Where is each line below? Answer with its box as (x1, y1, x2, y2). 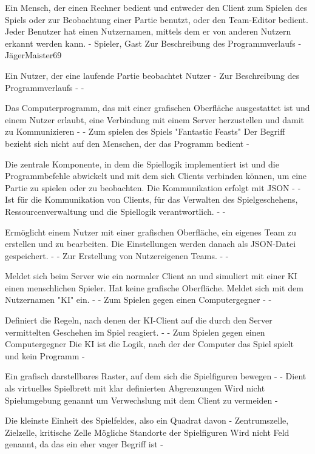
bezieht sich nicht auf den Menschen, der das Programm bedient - (5, 137, 249, 149)
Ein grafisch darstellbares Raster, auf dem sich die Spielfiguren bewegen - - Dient (5, 370, 307, 382)
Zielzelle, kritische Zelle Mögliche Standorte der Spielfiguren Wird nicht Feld (5, 425, 290, 438)
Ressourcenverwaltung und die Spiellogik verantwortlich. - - (5, 205, 226, 217)
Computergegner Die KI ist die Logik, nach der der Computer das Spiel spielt (5, 337, 294, 350)
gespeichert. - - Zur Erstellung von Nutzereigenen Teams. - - (5, 249, 229, 262)
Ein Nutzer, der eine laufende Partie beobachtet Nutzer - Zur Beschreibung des (5, 69, 300, 81)
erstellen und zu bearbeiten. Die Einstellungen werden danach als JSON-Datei (5, 237, 296, 250)
